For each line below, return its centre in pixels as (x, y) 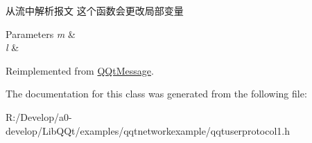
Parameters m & (41, 34)
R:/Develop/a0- (39, 116)
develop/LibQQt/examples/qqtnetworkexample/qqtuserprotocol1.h (148, 130)
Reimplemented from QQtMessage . (80, 70)
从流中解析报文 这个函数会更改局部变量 (95, 10)
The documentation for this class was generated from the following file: (156, 94)
